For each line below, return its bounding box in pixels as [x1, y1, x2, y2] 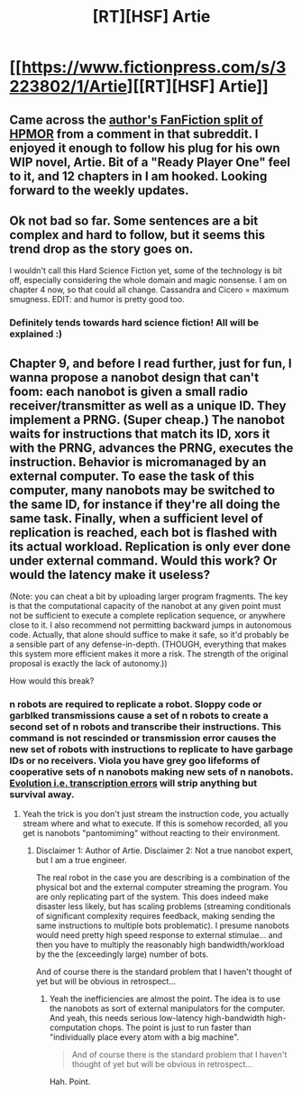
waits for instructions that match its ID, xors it [9, 426, 270, 441]
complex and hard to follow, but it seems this [9, 227, 266, 243]
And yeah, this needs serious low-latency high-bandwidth [49, 1013, 265, 1024]
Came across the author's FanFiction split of [9, 112, 264, 127]
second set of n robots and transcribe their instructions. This [9, 721, 282, 733]
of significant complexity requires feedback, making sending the [35, 911, 276, 922]
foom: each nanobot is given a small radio [9, 383, 249, 399]
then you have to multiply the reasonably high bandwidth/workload [35, 940, 285, 951]
